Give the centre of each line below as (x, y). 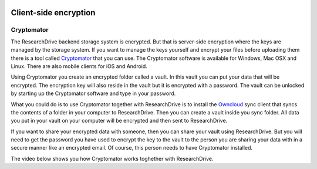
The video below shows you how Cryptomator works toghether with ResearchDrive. (112, 158)
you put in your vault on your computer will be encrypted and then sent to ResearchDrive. (119, 121)
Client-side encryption (53, 13)
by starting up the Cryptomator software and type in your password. (93, 93)
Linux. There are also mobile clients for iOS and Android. (79, 66)
